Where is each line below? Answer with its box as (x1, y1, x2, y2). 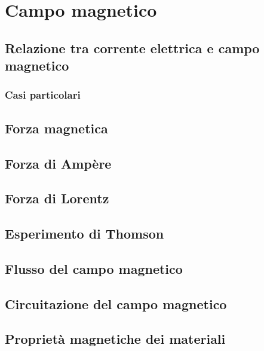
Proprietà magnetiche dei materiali (5, 329, 226, 348)
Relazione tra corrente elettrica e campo (5, 38, 260, 57)
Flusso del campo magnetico (5, 259, 183, 277)
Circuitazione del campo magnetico (5, 294, 227, 313)
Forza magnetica (5, 118, 108, 137)
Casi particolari (5, 87, 81, 102)
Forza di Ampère (5, 154, 112, 172)
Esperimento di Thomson (5, 224, 164, 243)
